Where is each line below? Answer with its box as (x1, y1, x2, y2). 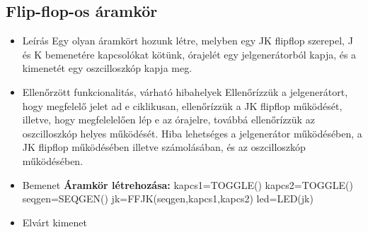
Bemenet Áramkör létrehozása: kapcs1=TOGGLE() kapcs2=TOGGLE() (22, 177, 353, 192)
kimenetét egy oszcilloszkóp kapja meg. (22, 61, 192, 75)
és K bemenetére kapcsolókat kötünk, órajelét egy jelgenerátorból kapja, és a (22, 47, 357, 61)
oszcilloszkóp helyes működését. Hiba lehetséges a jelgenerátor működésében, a (22, 126, 362, 140)
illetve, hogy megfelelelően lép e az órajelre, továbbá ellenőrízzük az (22, 112, 315, 127)
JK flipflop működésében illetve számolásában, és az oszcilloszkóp (22, 140, 306, 154)
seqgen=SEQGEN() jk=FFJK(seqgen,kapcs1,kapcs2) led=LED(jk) (22, 191, 314, 206)
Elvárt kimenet (22, 214, 88, 229)
